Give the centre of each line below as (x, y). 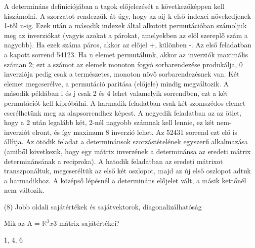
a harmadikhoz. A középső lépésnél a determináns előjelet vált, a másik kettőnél (125, 180)
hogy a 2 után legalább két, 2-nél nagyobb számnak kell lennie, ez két (109, 122)
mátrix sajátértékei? (89, 223)
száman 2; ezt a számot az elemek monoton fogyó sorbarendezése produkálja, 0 (123, 64)
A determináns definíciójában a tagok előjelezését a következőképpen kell (114, 6)
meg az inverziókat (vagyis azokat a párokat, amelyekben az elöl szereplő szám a (126, 35)
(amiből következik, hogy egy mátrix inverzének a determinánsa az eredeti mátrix (127, 151)
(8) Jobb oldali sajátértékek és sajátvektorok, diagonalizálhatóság (103, 206)
